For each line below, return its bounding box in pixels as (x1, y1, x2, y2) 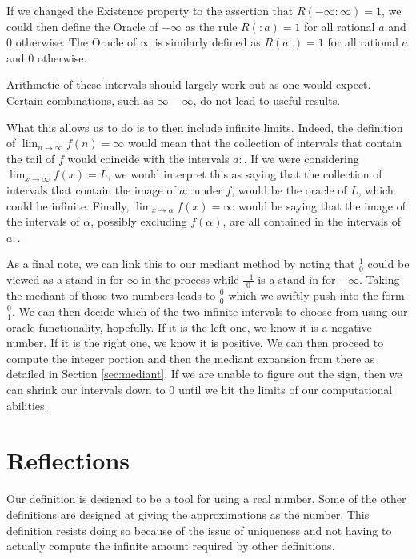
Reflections (6, 444, 130, 477)
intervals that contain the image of (6, 181, 176, 198)
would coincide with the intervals (67, 150, 230, 166)
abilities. (6, 397, 48, 413)
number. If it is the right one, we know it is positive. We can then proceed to (6, 334, 384, 351)
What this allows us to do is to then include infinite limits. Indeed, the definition (6, 118, 403, 135)
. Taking (358, 271, 400, 288)
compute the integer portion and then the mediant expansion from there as (6, 349, 375, 366)
